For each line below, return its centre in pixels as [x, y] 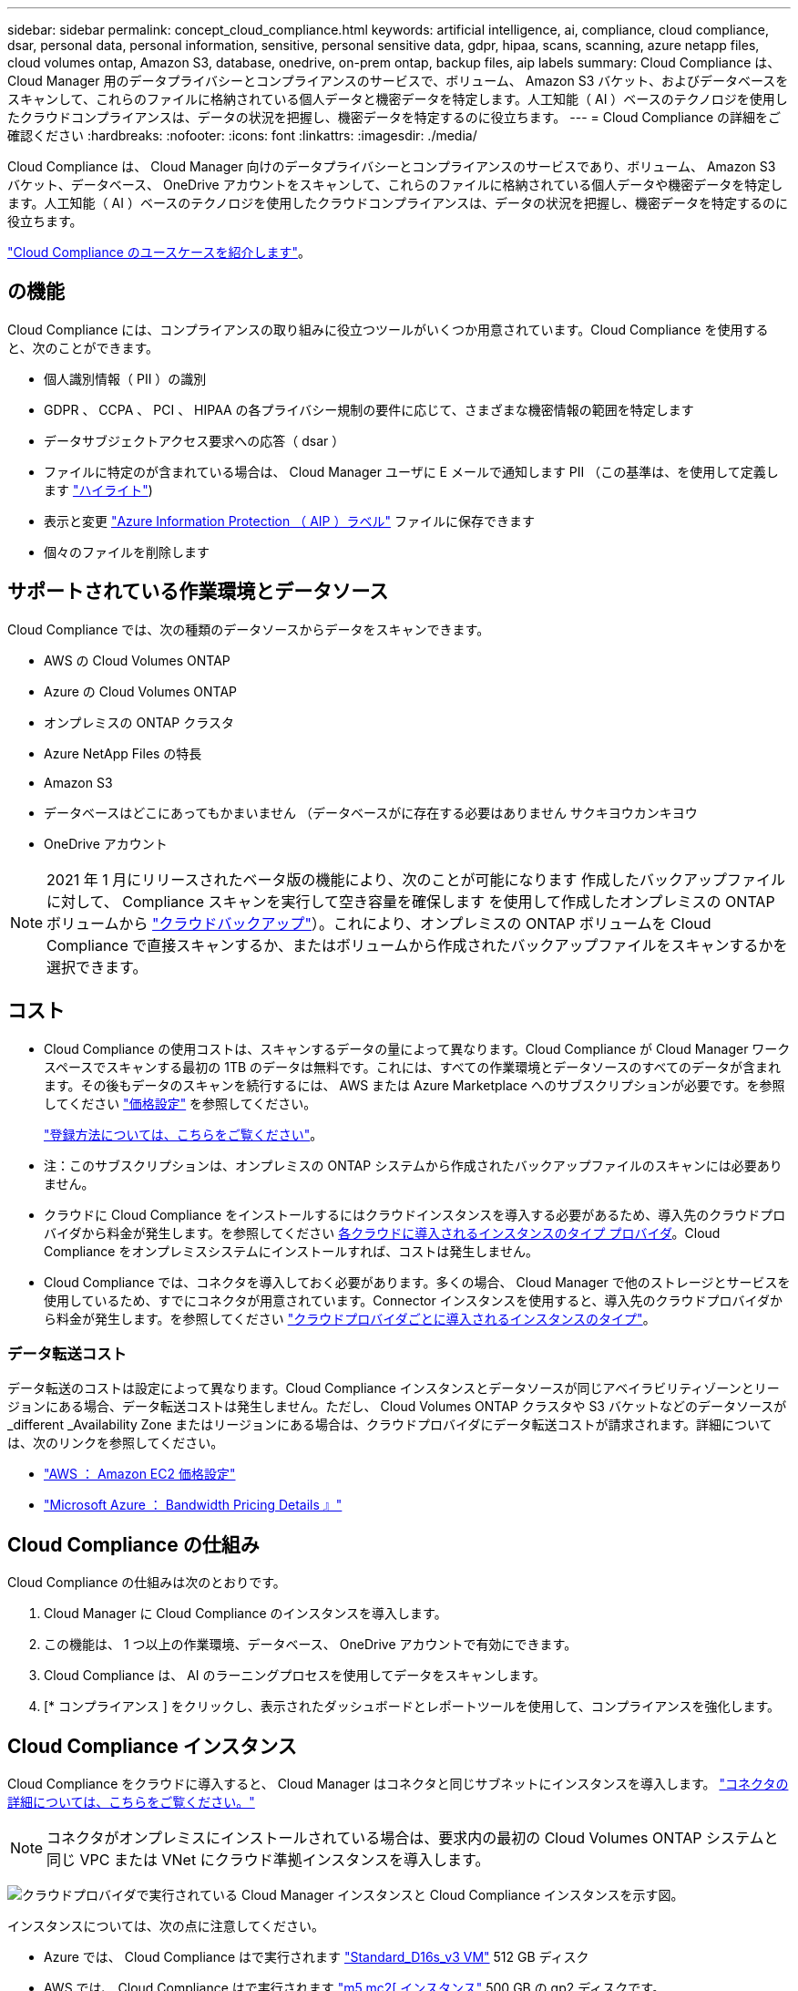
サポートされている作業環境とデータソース [198, 592]
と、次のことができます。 [83, 347]
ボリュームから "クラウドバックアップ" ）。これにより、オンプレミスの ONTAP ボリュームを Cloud [379, 923]
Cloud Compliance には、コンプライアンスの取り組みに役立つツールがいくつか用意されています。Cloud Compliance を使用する [388, 329]
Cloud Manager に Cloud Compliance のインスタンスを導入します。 [246, 1614]
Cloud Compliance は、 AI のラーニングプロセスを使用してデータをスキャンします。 [295, 1676]
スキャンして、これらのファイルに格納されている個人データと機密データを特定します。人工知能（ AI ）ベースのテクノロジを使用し [398, 99]
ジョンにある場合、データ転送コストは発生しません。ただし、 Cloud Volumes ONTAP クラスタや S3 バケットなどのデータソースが [397, 1407]
